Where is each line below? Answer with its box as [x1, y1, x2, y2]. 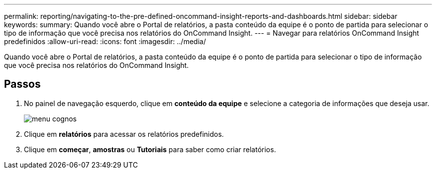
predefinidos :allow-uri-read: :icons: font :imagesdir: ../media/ [4, 37, 206, 46]
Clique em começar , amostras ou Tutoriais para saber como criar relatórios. [24, 145, 276, 154]
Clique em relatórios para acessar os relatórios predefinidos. [24, 129, 224, 138]
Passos [4, 78, 41, 91]
